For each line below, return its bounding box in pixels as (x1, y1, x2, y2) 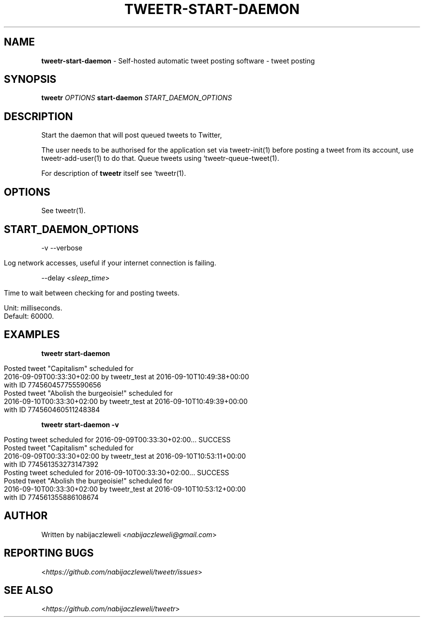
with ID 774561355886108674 (4, 493, 99, 501)
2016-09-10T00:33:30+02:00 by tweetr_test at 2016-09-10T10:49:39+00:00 (4, 397, 248, 405)
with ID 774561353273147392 (4, 460, 99, 468)
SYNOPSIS (4, 73, 57, 86)
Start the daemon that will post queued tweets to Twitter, (41, 131, 222, 140)
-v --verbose (41, 243, 83, 252)
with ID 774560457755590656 (4, 380, 102, 389)
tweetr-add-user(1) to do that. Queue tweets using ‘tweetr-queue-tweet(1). (41, 154, 279, 163)
